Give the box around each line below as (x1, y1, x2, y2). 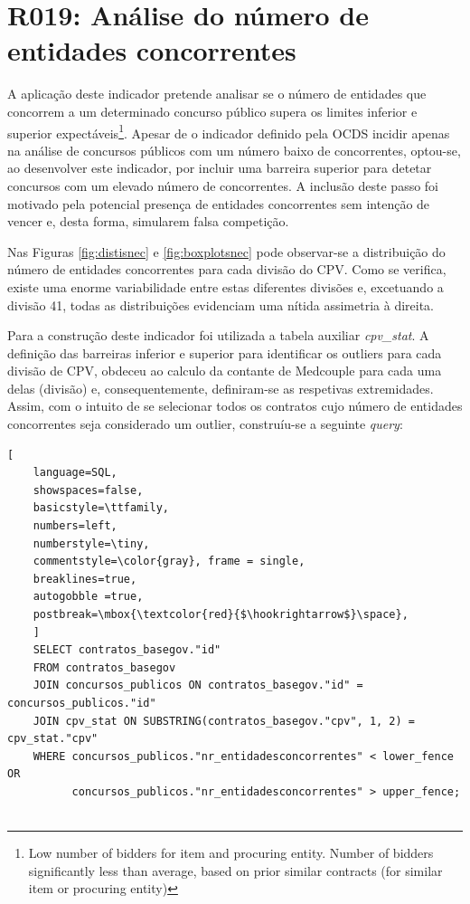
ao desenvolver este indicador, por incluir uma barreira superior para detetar (7, 158, 432, 177)
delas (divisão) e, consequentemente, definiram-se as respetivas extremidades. (7, 378, 434, 397)
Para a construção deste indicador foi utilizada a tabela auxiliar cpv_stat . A (7, 326, 429, 345)
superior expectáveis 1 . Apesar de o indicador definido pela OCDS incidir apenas (7, 120, 450, 142)
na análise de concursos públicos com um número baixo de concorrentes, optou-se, (7, 140, 461, 159)
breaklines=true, (33, 572, 137, 585)
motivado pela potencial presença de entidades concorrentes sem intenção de (7, 194, 430, 213)
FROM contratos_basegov (33, 661, 176, 674)
